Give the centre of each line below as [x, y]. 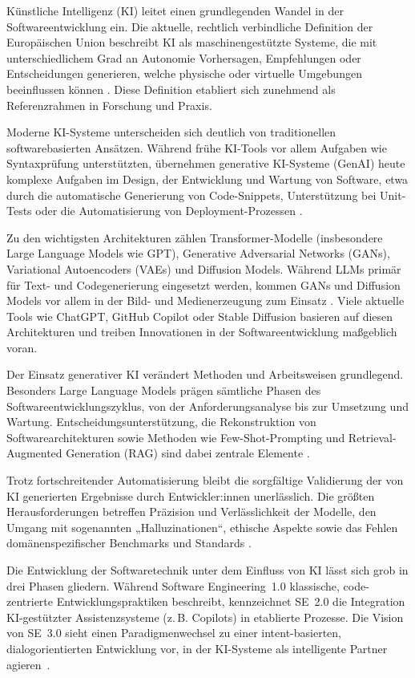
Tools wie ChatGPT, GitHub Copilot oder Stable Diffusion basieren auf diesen [200, 316]
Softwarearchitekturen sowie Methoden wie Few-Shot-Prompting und [176, 437]
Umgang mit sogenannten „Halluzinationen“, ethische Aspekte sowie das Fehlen [202, 527]
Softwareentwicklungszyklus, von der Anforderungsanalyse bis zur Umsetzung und [207, 406]
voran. [22, 347]
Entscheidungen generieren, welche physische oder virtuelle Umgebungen [184, 73]
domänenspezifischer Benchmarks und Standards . [129, 543]
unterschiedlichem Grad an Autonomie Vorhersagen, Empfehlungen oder [184, 57]
